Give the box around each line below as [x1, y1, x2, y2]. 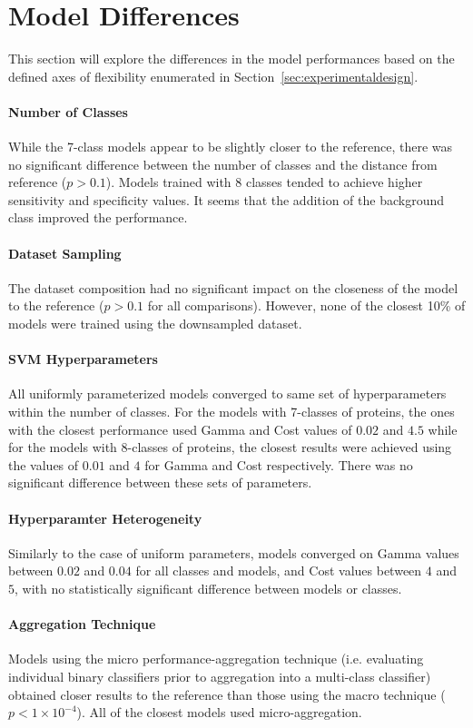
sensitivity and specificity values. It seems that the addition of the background [8, 190, 445, 209]
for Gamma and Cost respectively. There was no [144, 455, 413, 474]
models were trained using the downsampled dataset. [8, 314, 302, 333]
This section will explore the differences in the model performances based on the [8, 49, 455, 68]
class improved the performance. [8, 208, 188, 227]
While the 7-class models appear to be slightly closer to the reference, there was [8, 137, 453, 156]
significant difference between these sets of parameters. [8, 473, 312, 492]
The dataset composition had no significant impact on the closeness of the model [8, 278, 458, 297]
